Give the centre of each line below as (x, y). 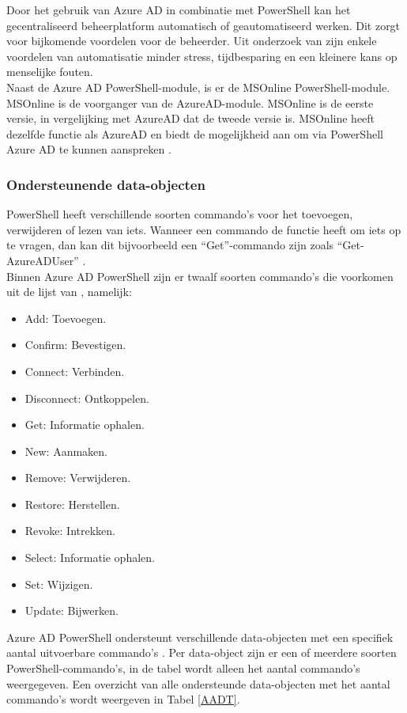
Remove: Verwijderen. (78, 478)
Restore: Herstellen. (72, 504)
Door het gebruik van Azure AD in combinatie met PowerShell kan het (179, 9)
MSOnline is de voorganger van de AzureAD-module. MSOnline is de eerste (190, 102)
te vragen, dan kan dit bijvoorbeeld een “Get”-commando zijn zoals (170, 245)
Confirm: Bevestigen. (75, 345)
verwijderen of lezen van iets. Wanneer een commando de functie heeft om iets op (204, 229)
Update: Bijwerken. (72, 611)
